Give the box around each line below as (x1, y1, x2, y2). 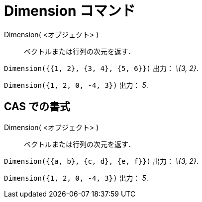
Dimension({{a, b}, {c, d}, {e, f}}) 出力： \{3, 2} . (4, 156, 199, 165)
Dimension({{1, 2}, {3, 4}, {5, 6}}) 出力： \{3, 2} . (4, 64, 199, 72)
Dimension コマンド (4, 2, 135, 19)
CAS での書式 (4, 100, 71, 113)
